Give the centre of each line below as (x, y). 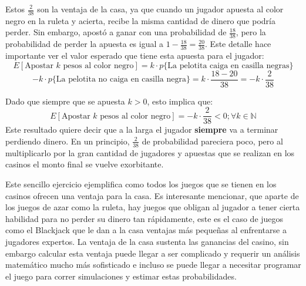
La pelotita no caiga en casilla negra (121, 80)
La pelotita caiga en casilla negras (228, 65)
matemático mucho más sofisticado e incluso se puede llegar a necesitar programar (153, 265)
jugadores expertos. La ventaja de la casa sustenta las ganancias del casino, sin (147, 241)
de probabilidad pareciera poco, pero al (212, 141)
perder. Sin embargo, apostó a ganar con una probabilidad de (116, 32)
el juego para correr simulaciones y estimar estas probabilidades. (121, 276)
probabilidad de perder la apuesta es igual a (85, 44)
